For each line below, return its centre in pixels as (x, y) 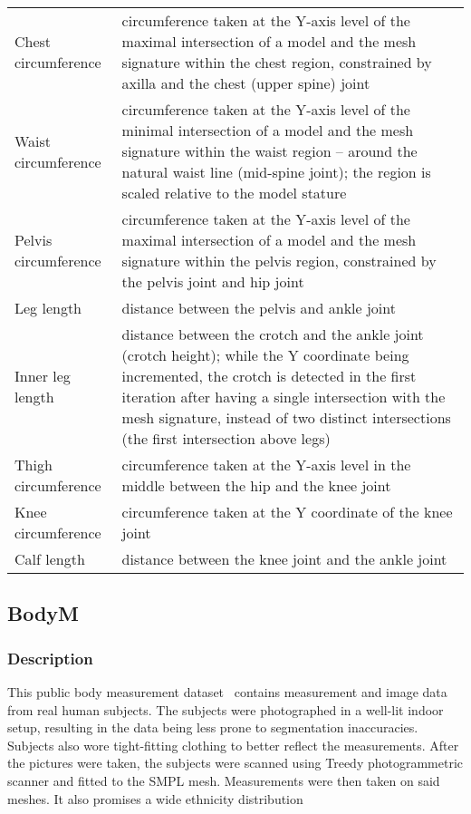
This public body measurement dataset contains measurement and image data (227, 692)
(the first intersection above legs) (226, 438)
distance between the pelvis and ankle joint (259, 308)
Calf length (50, 559)
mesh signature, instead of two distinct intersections (286, 417)
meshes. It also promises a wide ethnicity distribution (155, 798)
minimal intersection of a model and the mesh (268, 130)
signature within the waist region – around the (269, 151)
